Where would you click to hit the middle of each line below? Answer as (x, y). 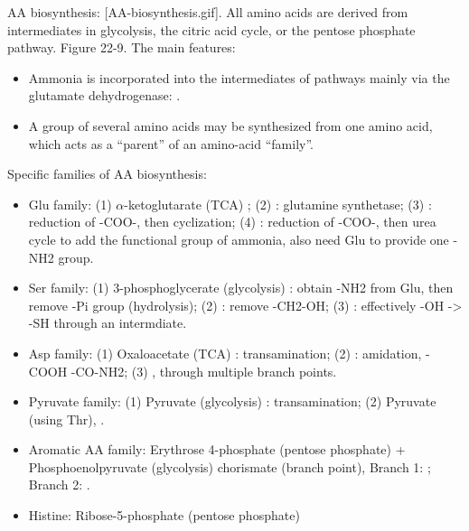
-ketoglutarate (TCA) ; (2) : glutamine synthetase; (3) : (278, 204)
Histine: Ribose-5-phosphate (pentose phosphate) (164, 515)
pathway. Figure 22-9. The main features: (122, 47)
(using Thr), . (66, 419)
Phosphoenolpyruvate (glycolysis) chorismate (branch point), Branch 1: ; (230, 466)
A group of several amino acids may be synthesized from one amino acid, (230, 125)
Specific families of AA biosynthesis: (107, 174)
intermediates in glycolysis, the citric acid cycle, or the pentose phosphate (211, 29)
